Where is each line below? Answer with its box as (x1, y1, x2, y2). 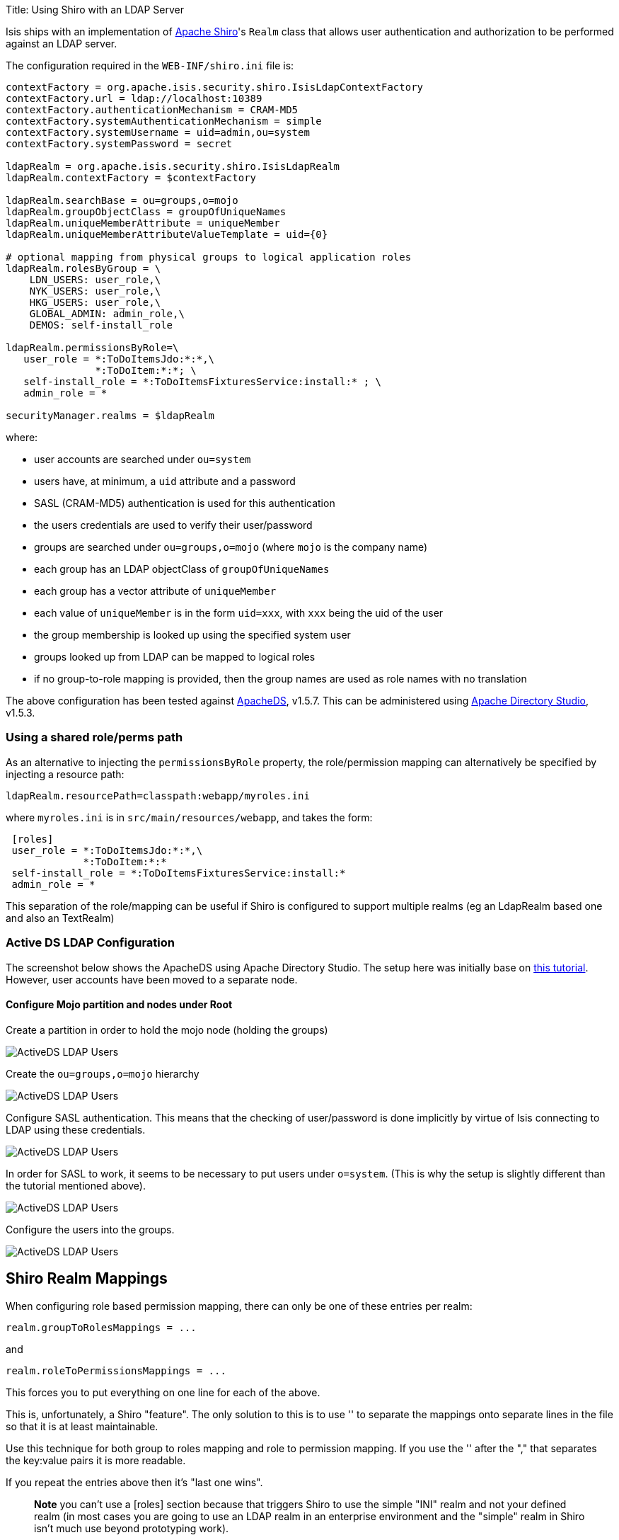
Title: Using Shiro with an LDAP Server (6, 4, 184, 16)
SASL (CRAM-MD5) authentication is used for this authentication (34, 497, 335, 509)
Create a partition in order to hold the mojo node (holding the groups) (6, 1023, 328, 1036)
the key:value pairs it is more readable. (6, 1454, 186, 1466)
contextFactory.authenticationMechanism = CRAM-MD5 (6, 104, 299, 115)
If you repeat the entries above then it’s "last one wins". (6, 1476, 263, 1488)
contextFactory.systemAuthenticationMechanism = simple (6, 115, 322, 127)
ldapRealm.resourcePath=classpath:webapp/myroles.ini (6, 789, 310, 802)
